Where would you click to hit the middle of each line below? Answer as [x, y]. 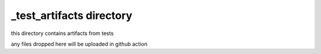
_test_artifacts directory [72, 15]
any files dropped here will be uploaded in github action [79, 44]
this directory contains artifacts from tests [62, 33]
